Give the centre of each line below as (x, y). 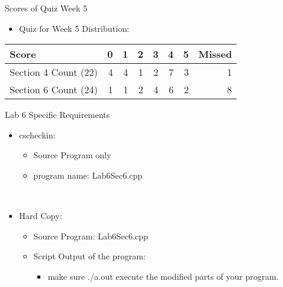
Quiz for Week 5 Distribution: (74, 28)
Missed (215, 54)
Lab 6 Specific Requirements (58, 115)
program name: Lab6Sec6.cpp (88, 175)
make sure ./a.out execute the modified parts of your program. (163, 276)
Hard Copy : (41, 216)
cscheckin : (37, 134)
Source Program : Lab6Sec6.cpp (91, 236)
